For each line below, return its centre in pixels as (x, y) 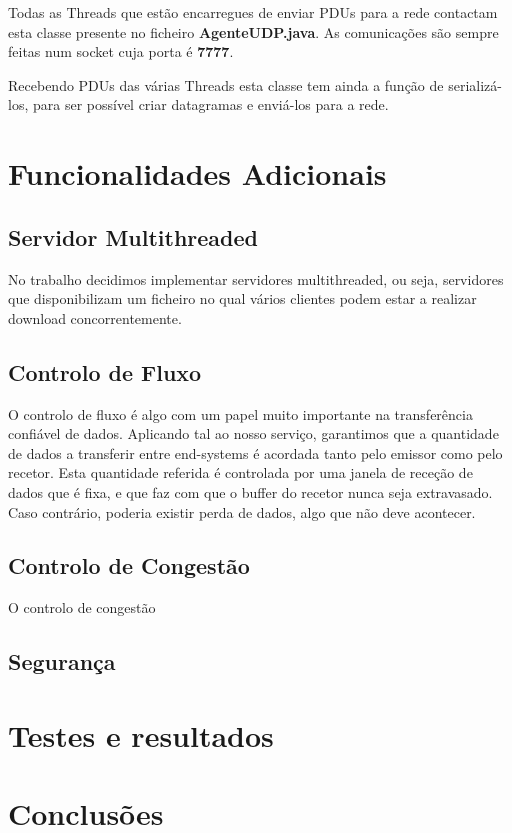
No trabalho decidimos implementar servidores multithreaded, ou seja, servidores (256, 278)
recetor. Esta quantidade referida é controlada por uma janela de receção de (240, 472)
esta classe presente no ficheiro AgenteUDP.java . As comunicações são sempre (253, 31)
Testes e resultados (141, 734)
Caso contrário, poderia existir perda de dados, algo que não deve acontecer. (242, 511)
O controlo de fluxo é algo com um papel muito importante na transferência (240, 413)
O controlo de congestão (82, 607)
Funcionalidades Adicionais (197, 173)
